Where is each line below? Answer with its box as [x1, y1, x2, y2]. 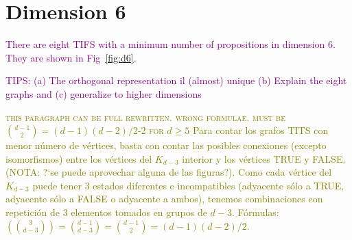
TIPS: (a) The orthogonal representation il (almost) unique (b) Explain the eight [5, 73, 347, 88]
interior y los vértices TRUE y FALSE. [182, 151, 346, 165]
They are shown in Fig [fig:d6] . [5, 50, 137, 64]
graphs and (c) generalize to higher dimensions [5, 86, 202, 101]
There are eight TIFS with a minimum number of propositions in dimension [5, 37, 325, 51]
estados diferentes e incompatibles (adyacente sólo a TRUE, [93, 178, 344, 192]
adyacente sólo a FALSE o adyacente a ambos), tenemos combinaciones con [5, 191, 323, 206]
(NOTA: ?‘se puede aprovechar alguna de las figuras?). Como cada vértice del [5, 165, 332, 179]
